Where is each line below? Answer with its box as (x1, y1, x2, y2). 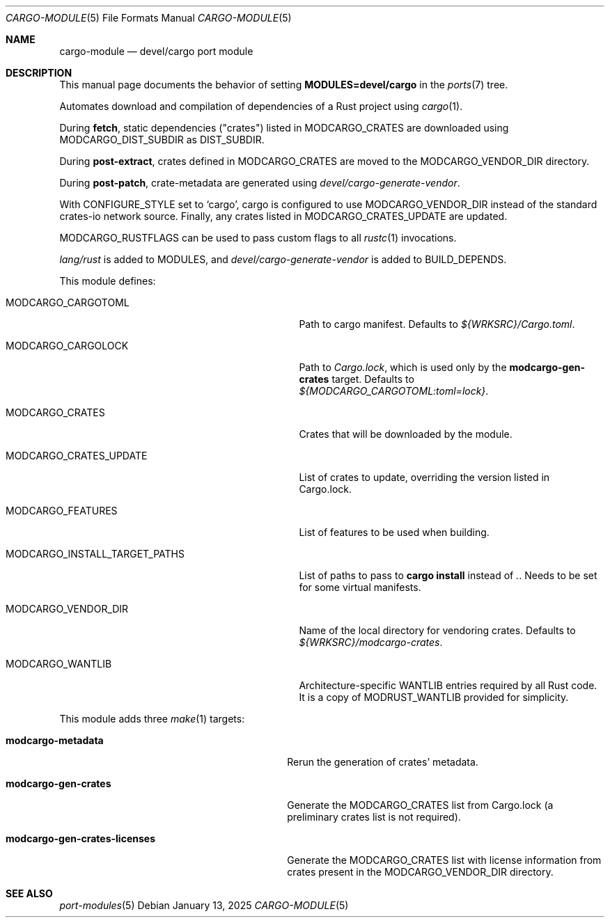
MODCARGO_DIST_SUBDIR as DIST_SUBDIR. (59, 134, 265, 145)
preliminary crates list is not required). (287, 811, 461, 823)
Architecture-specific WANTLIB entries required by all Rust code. (299, 679, 597, 691)
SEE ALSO (6, 887, 53, 899)
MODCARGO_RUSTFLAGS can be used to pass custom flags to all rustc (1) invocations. (59, 232, 457, 244)
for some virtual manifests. (299, 581, 421, 593)
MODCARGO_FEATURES (6, 505, 118, 516)
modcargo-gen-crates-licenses (6, 833, 155, 844)
